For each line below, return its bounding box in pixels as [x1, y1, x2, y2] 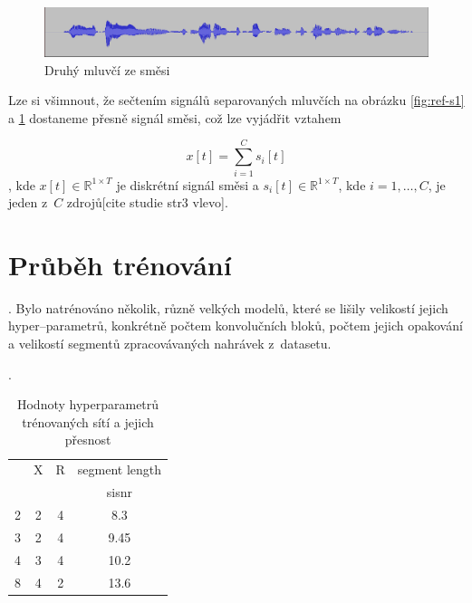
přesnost [64, 430, 111, 449]
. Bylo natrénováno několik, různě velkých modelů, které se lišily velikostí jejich [8, 298, 448, 317]
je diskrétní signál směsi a [116, 175, 259, 194]
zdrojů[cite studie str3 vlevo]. [66, 193, 228, 212]
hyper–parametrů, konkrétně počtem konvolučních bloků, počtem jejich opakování [8, 316, 463, 335]
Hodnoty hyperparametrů [16, 395, 159, 414]
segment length [77, 460, 162, 479]
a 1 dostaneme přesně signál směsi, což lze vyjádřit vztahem [8, 108, 342, 127]
